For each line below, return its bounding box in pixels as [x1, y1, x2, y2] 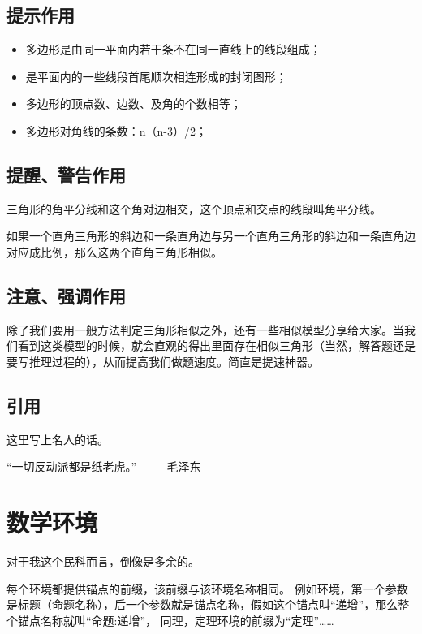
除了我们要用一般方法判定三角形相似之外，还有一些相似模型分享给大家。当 [6, 321, 404, 338]
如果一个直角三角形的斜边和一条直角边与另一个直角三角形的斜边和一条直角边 [6, 227, 416, 244]
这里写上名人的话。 [6, 430, 109, 447]
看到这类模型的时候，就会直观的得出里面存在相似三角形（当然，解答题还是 [17, 337, 416, 354]
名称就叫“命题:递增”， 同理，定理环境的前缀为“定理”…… [40, 611, 334, 628]
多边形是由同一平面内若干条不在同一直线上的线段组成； [25, 41, 321, 58]
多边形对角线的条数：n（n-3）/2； [25, 122, 208, 139]
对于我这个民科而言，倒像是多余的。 [6, 553, 200, 570]
